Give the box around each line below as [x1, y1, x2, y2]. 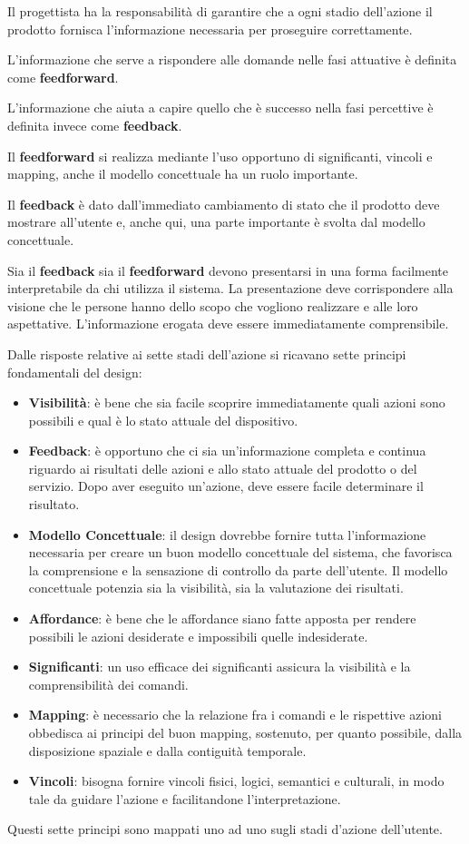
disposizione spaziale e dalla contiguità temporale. [28, 741, 307, 760]
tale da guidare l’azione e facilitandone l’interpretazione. [28, 789, 341, 808]
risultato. [28, 495, 80, 514]
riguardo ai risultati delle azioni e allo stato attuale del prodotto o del [28, 458, 417, 477]
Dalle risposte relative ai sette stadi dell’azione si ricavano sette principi [7, 344, 406, 363]
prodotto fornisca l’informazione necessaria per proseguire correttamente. [7, 19, 413, 38]
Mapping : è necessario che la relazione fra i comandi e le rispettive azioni [28, 705, 442, 724]
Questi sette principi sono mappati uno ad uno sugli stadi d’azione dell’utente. [7, 819, 443, 839]
